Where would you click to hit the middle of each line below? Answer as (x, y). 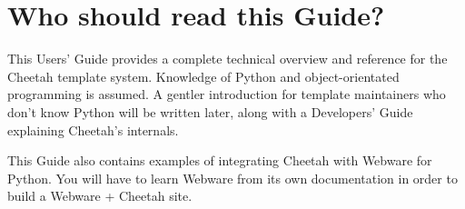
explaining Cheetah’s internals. (93, 129)
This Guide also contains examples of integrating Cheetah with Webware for (220, 160)
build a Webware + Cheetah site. (100, 196)
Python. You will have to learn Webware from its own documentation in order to (232, 178)
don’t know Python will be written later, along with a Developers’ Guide (210, 111)
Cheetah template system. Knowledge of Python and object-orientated (203, 76)
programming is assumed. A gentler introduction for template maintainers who (227, 94)
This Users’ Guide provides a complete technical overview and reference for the (228, 59)
